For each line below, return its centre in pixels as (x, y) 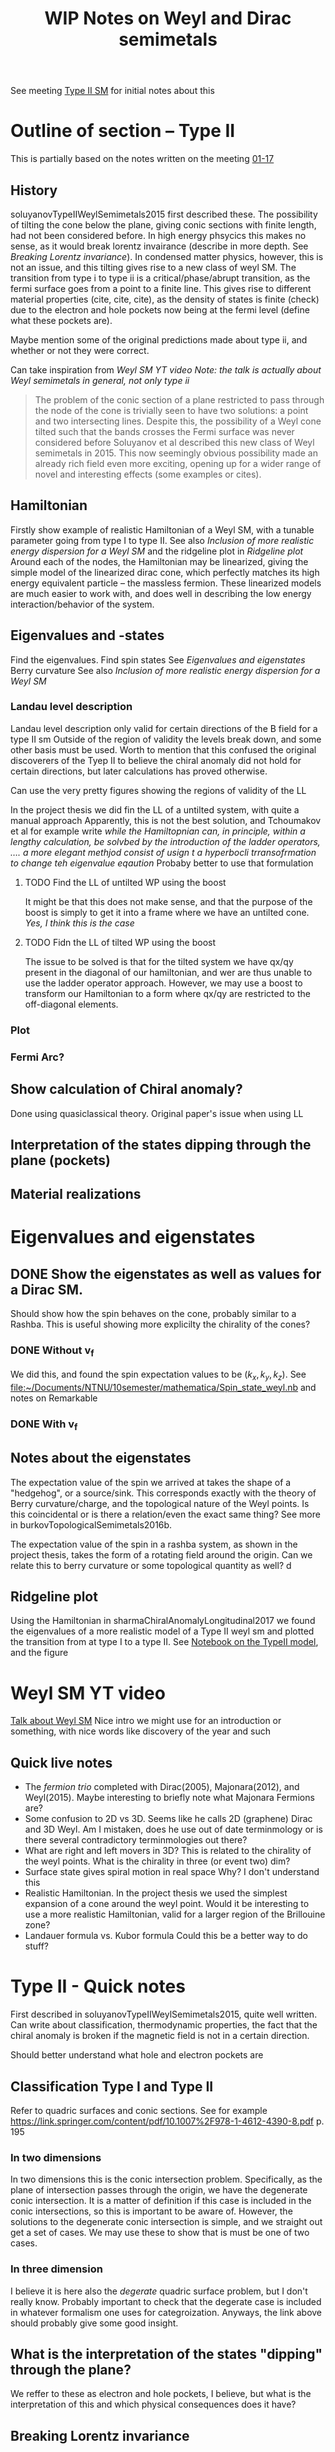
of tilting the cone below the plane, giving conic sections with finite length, (163, 224)
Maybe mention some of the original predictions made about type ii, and (159, 339)
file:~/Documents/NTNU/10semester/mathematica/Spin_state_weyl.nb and (163, 1387)
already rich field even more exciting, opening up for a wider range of (178, 463)
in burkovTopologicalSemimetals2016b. (91, 1524)
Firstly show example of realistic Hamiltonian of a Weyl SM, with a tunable (162, 529)
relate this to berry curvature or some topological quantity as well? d (151, 1565)
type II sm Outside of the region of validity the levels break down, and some (166, 739)
